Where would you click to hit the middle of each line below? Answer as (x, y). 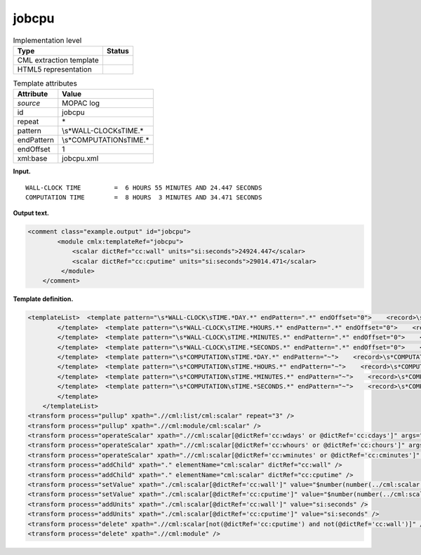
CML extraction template (58, 60)
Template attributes (45, 83)
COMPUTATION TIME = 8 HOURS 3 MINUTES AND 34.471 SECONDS (144, 198)
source (29, 103)
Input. (22, 171)
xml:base (32, 159)
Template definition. (43, 299)
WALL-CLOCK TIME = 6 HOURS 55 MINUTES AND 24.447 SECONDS (144, 187)
